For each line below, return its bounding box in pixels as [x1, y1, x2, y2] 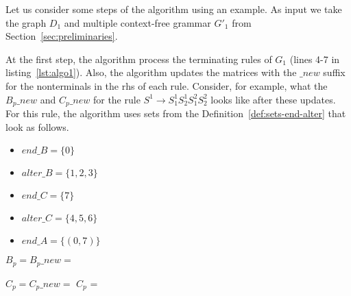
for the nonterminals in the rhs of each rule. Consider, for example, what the [5, 78, 328, 92]
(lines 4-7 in [289, 51, 340, 66]
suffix [323, 65, 346, 79]
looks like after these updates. [210, 92, 336, 106]
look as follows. [5, 119, 69, 134]
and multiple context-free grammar [64, 15, 211, 29]
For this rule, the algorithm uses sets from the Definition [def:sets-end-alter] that [5, 106, 346, 121]
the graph [5, 15, 47, 29]
